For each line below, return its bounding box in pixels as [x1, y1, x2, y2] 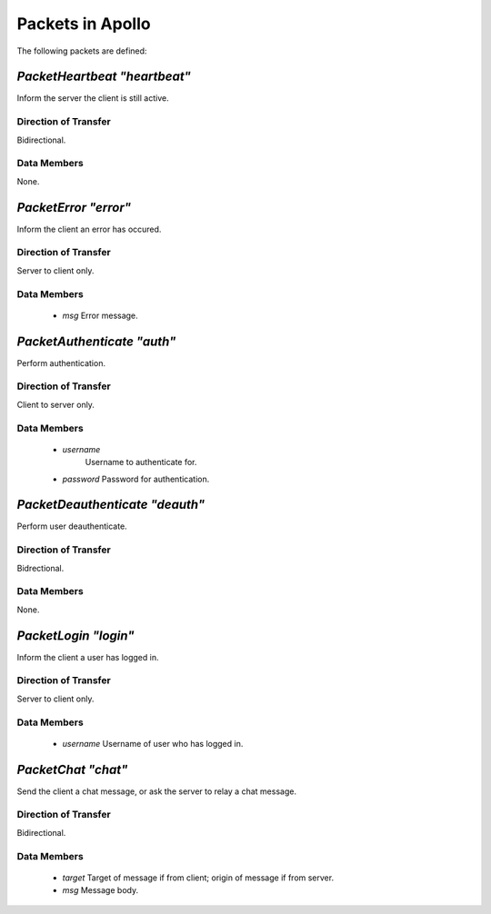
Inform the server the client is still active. [16, 93, 169, 104]
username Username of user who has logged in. [62, 738, 244, 749]
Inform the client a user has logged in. [16, 651, 159, 662]
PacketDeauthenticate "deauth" [16, 497, 205, 512]
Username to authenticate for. [85, 457, 197, 468]
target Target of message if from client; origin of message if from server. [62, 872, 335, 883]
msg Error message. [62, 310, 138, 321]
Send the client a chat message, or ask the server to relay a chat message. [16, 786, 297, 797]
